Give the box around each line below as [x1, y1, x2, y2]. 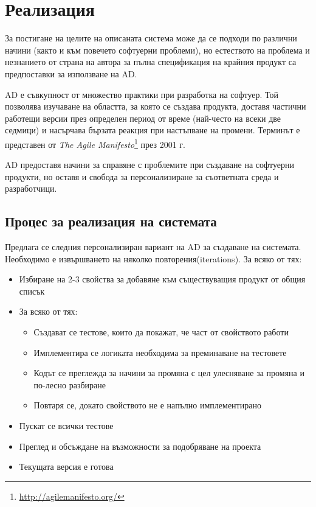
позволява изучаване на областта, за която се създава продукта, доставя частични [5, 100, 306, 113]
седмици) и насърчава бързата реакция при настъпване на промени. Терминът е [5, 124, 300, 136]
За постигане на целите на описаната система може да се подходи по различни [5, 32, 297, 44]
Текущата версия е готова [19, 460, 114, 473]
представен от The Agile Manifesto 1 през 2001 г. [5, 136, 185, 150]
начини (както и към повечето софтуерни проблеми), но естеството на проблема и [5, 43, 310, 56]
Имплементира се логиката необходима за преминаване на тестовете [33, 346, 287, 358]
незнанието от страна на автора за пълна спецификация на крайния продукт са [5, 55, 297, 68]
